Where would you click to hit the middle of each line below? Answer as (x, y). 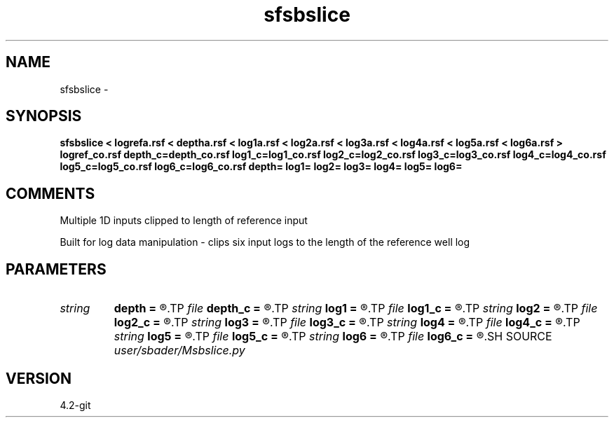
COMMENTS (50, 193)
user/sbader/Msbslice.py (179, 351)
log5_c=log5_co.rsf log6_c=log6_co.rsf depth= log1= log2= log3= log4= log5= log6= (261, 167)
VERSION (39, 378)
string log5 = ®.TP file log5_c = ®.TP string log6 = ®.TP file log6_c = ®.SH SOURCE (333, 337)
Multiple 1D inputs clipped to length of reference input (184, 221)
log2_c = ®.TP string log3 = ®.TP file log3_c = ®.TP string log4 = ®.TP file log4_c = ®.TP (347, 323)
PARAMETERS (56, 269)
